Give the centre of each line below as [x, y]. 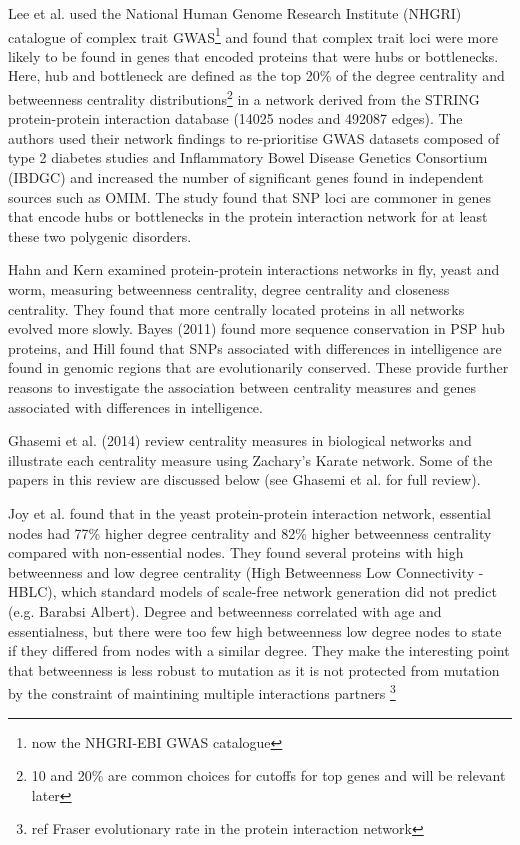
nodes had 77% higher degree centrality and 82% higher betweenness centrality [250, 532]
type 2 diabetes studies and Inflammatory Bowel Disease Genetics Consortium [248, 157]
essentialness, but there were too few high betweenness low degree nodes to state [255, 630]
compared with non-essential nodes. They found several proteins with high [236, 552]
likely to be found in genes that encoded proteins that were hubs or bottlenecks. [253, 55]
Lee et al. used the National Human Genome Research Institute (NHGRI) [235, 13]
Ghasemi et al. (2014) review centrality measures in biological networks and [240, 440]
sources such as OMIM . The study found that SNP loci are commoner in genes [249, 196]
